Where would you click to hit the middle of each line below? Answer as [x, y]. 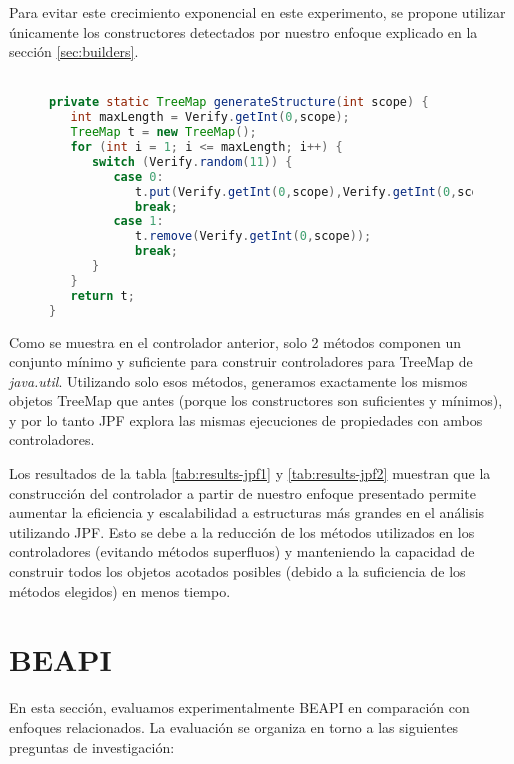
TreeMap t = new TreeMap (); [163, 132]
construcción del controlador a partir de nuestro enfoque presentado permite [242, 492]
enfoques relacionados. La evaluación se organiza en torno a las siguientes [234, 726]
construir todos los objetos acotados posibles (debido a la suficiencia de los [237, 571]
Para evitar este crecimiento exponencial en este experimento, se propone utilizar [257, 12]
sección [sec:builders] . [74, 51]
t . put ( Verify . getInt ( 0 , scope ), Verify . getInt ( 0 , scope [314, 191]
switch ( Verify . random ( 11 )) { [192, 161]
